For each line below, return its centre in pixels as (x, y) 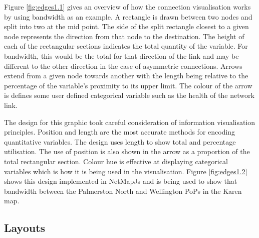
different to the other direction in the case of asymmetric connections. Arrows (123, 66)
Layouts (25, 228)
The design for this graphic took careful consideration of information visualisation (130, 122)
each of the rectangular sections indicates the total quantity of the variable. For (126, 46)
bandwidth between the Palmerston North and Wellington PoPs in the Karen (123, 191)
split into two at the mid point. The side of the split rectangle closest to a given (126, 26)
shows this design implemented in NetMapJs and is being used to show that (121, 181)
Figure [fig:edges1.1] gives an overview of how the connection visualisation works (127, 7)
